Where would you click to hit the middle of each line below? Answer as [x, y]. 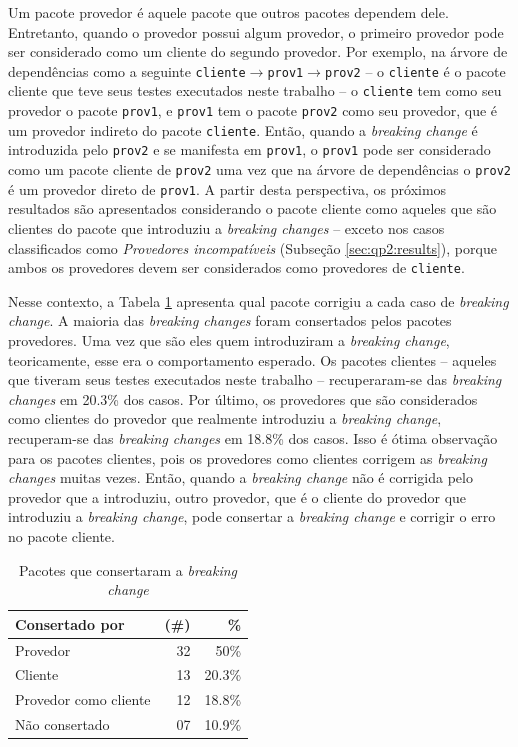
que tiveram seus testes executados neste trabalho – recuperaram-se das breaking [255, 379]
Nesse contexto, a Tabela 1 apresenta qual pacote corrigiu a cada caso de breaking [258, 300]
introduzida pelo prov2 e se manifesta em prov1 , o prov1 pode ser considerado [249, 149]
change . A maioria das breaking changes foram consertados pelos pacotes [230, 320]
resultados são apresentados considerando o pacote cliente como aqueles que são [252, 208]
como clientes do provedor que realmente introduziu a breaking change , [225, 418]
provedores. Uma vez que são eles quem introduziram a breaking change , [229, 340]
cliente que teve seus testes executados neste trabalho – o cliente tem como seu [255, 90]
